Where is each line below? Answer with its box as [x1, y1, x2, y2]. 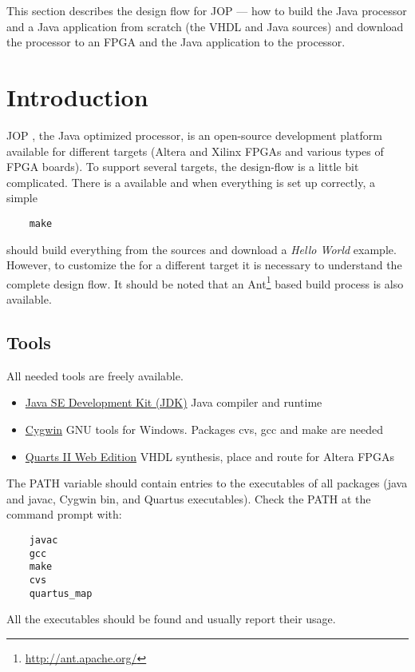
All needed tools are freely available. [6, 367, 184, 384]
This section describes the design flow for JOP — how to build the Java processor [6, 2, 407, 18]
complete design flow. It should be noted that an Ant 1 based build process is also [6, 272, 404, 292]
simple [6, 189, 38, 206]
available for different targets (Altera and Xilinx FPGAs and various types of [6, 142, 384, 159]
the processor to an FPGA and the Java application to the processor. [6, 34, 346, 50]
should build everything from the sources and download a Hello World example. [6, 241, 397, 257]
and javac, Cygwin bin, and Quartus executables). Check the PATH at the [6, 490, 371, 507]
